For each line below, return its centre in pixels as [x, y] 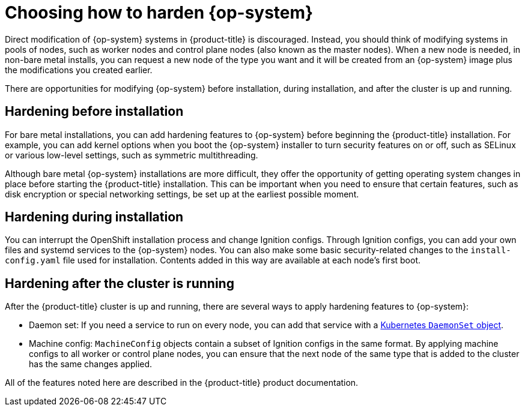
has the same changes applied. [91, 364]
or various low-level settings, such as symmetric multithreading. [132, 155]
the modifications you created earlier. [79, 70]
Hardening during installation [94, 217]
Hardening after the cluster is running [120, 283]
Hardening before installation [94, 112]
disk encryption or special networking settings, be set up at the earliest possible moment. [182, 194]
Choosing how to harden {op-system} [159, 13]
